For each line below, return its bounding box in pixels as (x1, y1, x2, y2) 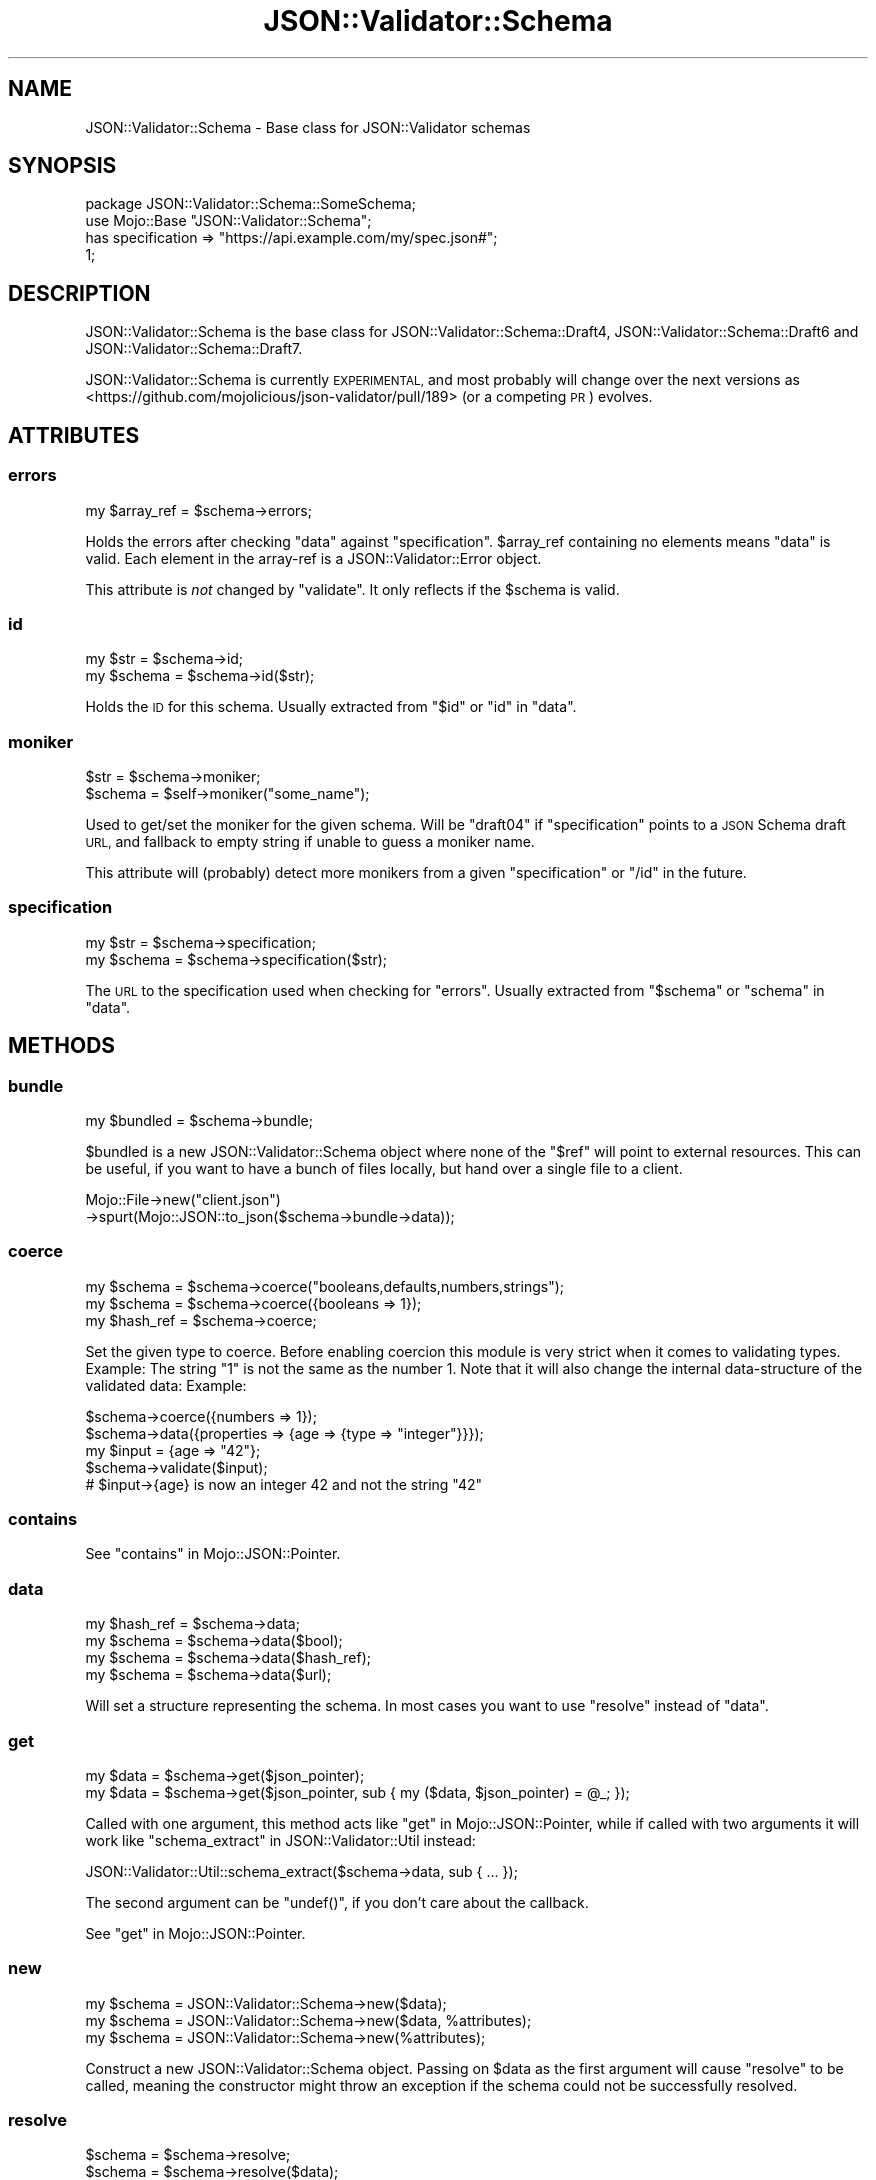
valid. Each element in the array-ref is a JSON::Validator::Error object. (85, 549, 542, 567)
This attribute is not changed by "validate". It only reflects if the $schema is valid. (85, 580, 620, 598)
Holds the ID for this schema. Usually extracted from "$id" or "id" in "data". (85, 698, 577, 716)
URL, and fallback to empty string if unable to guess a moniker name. (85, 833, 535, 850)
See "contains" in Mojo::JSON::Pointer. (85, 1545, 341, 1563)
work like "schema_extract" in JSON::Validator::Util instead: (85, 1831, 476, 1849)
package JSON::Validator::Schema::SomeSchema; (85, 195, 416, 213)
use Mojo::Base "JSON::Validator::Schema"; (85, 212, 372, 230)
